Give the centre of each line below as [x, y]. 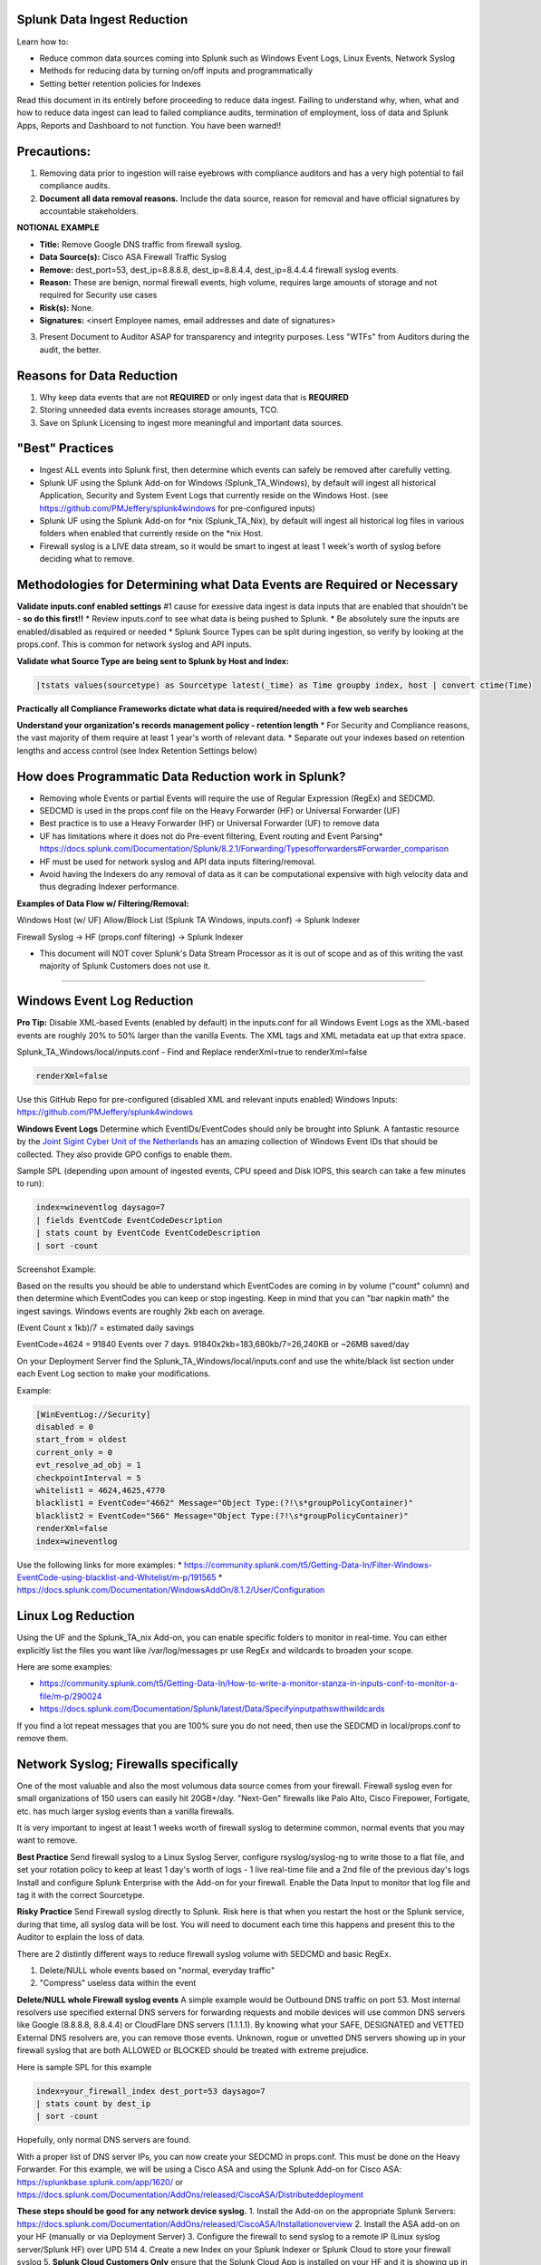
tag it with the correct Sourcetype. [81, 1894]
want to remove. [47, 1840]
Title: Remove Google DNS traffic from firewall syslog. [141, 244]
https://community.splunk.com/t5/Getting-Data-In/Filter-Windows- [308, 1565]
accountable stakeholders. [89, 211]
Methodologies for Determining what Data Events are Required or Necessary [237, 584]
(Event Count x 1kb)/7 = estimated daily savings [106, 1328]
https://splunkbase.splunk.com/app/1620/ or [100, 2182]
